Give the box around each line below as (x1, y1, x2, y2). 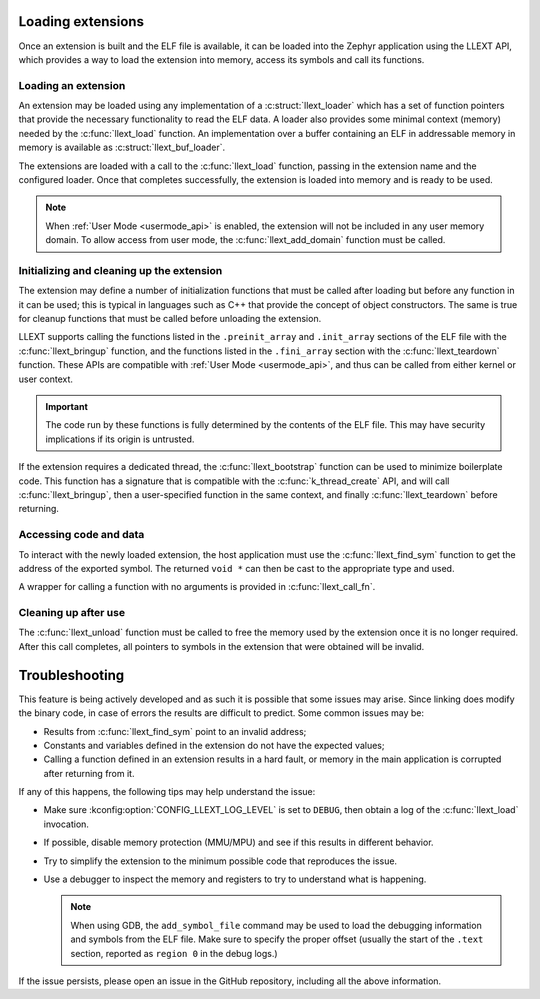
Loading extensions (18, 13, 145, 30)
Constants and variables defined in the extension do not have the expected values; (43, 739, 385, 751)
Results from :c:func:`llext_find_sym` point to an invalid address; (43, 725, 307, 737)
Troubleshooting (18, 666, 125, 684)
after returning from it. (43, 767, 135, 779)
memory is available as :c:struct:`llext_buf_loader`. (18, 141, 226, 154)
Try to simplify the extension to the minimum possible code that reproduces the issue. (43, 855, 398, 867)
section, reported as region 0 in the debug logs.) (70, 947, 279, 959)
